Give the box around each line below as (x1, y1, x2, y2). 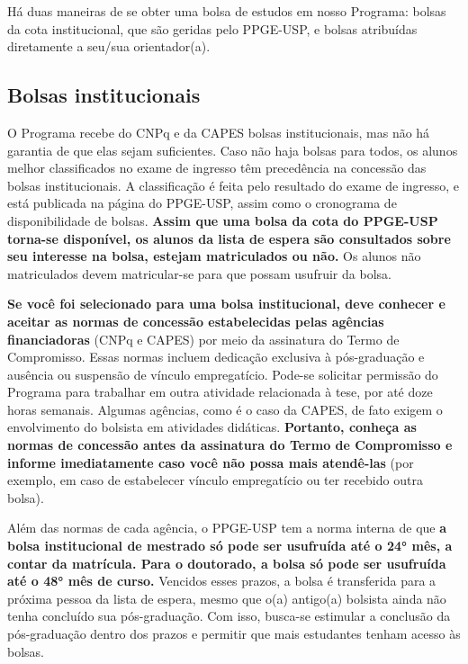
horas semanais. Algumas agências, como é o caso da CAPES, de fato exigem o (7, 399, 443, 418)
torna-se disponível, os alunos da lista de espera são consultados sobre (7, 229, 451, 247)
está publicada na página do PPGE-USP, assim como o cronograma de (7, 193, 397, 212)
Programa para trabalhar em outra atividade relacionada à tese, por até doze (7, 382, 433, 401)
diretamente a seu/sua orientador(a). (7, 37, 211, 56)
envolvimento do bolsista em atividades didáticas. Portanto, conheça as (7, 417, 417, 436)
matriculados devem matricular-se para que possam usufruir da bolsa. (7, 264, 391, 283)
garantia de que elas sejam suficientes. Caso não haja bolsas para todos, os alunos (7, 140, 458, 159)
